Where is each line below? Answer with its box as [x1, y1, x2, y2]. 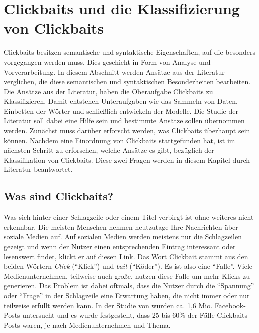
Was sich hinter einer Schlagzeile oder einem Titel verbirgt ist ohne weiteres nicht [4, 212, 254, 222]
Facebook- [214, 300, 246, 310]
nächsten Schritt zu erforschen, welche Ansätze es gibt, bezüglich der [4, 145, 214, 155]
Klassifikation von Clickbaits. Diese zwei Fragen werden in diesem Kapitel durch [4, 154, 250, 165]
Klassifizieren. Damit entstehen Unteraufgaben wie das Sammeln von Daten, [4, 96, 238, 106]
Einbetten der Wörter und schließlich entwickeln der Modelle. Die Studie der [4, 105, 238, 116]
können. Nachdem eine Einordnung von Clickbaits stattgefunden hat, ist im [4, 135, 235, 145]
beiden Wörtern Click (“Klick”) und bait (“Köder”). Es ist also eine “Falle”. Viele [4, 261, 253, 271]
